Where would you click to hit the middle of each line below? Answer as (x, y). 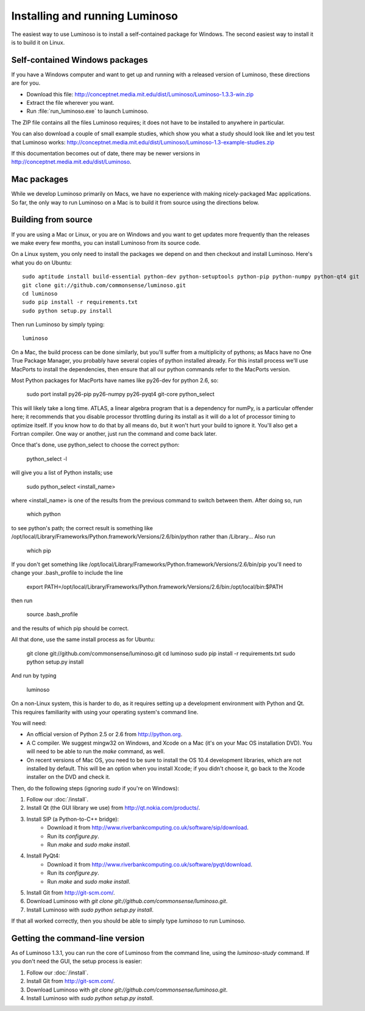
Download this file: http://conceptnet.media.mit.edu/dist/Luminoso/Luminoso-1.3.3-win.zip (140, 94)
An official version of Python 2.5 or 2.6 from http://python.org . (105, 734)
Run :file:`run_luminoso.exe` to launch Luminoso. (87, 111)
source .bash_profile (52, 614)
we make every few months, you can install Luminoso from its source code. (106, 243)
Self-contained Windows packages (80, 60)
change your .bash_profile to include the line (67, 573)
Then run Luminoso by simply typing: (58, 325)
